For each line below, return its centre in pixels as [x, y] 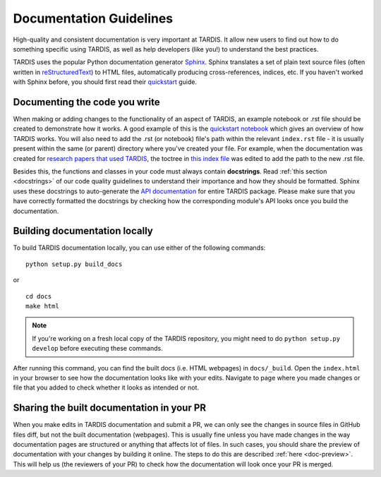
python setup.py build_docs [74, 264]
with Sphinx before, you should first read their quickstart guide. [105, 82]
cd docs [39, 296]
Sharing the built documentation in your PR [110, 408]
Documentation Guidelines [93, 18]
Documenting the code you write [86, 102]
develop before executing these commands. [97, 349]
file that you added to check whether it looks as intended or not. [106, 387]
